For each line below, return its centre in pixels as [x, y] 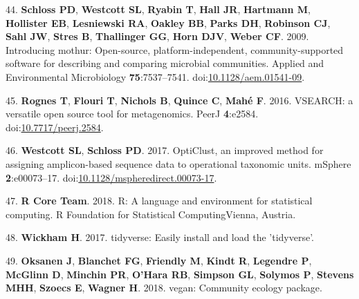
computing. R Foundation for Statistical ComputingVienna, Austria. [151, 214]
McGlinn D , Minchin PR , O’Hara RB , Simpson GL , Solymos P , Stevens [180, 274]
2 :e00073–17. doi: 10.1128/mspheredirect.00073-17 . [111, 177]
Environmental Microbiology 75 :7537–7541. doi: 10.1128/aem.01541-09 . [155, 76]
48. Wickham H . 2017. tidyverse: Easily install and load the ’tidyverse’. [160, 237]
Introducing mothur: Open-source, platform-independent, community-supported [175, 49]
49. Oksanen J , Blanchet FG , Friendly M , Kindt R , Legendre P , [159, 260]
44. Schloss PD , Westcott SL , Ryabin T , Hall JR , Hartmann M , [158, 9]
